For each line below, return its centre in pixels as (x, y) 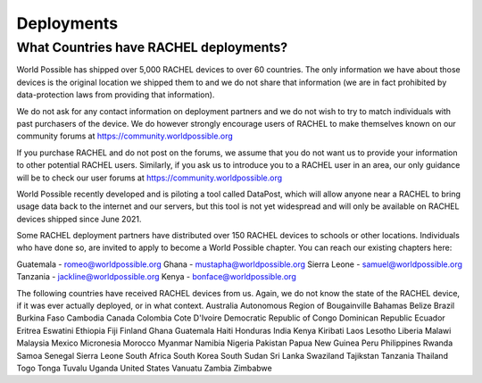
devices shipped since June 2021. (79, 219)
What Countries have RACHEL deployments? (152, 47)
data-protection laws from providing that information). (116, 95)
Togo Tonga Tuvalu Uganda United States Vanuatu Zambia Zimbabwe (144, 368)
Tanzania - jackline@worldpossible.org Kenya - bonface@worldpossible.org (156, 277)
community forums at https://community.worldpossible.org (125, 136)
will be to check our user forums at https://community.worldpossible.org (150, 178)
